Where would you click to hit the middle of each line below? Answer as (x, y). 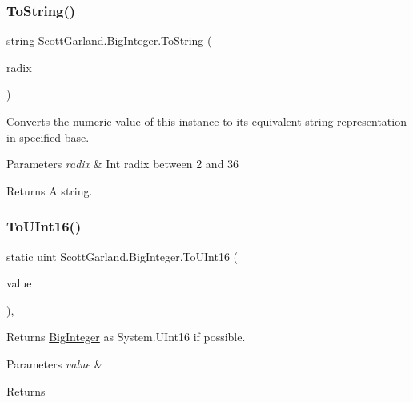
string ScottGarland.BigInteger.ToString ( (109, 40)
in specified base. (48, 137)
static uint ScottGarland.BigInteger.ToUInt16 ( (122, 256)
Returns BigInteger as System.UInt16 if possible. (126, 337)
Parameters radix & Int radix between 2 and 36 (123, 164)
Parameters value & (55, 363)
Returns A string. (50, 190)
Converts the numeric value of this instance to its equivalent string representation (206, 121)
